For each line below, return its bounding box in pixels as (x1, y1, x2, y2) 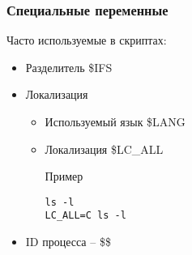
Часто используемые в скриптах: (6, 32, 167, 49)
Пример (45, 168, 83, 185)
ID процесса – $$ (25, 233, 111, 250)
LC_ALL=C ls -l (45, 210, 126, 222)
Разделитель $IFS (25, 58, 113, 75)
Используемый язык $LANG (45, 113, 186, 130)
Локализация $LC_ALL (45, 140, 164, 157)
